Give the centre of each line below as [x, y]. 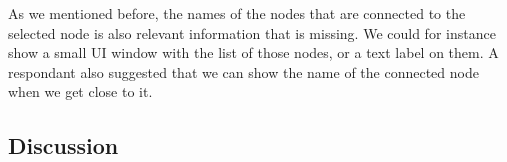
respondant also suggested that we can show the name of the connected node [243, 71]
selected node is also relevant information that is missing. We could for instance [252, 32]
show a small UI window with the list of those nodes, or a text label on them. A [253, 52]
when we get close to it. [80, 91]
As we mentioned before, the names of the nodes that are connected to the [237, 13]
